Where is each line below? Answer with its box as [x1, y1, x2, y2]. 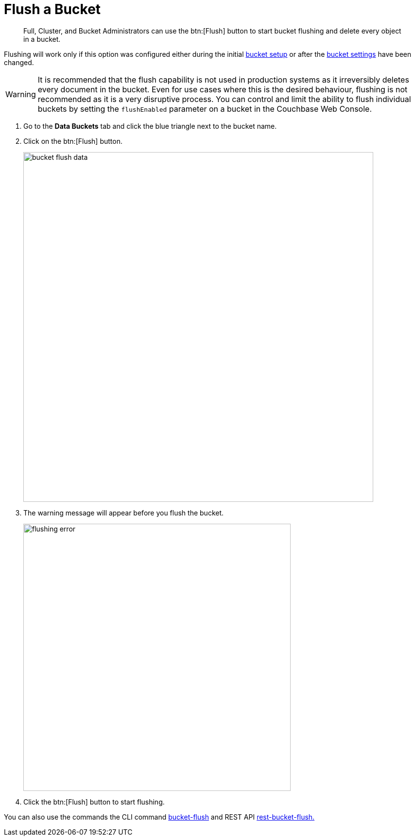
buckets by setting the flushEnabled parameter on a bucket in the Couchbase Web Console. [37, 103, 372, 114]
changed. [4, 58, 34, 67]
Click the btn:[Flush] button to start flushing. [23, 797, 165, 806]
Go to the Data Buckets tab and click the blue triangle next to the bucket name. [23, 121, 277, 130]
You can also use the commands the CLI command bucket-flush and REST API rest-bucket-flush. [4, 812, 315, 821]
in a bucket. [23, 34, 61, 43]
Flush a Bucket [4, 1, 101, 17]
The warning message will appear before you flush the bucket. [23, 508, 224, 517]
